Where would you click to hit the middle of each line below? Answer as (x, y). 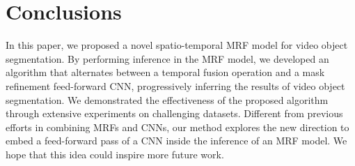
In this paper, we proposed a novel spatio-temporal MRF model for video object (177, 45)
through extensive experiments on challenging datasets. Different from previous (174, 113)
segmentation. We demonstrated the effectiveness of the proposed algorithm (167, 99)
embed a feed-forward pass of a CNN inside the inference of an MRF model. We (176, 141)
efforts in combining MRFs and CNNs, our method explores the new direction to (177, 127)
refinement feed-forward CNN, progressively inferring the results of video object (175, 85)
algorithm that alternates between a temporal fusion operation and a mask (165, 72)
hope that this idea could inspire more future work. (115, 154)
